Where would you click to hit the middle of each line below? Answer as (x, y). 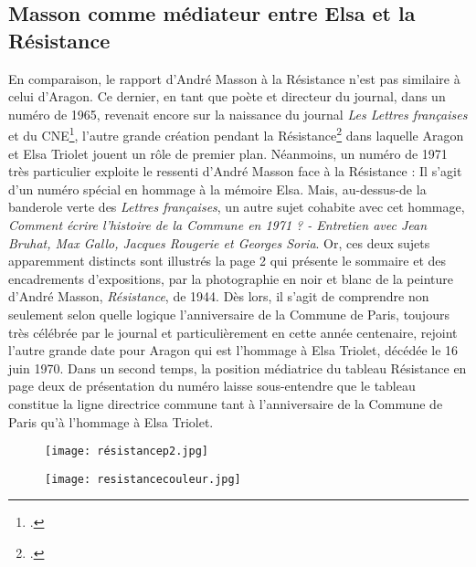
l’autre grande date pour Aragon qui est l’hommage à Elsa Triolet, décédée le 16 (233, 350)
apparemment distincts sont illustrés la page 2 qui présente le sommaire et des (227, 261)
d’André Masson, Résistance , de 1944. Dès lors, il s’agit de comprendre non (219, 296)
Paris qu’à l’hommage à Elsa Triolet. (111, 421)
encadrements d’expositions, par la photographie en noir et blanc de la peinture (231, 278)
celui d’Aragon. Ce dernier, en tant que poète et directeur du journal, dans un (227, 96)
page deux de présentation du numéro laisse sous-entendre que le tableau (212, 386)
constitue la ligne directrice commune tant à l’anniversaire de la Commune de (226, 403)
